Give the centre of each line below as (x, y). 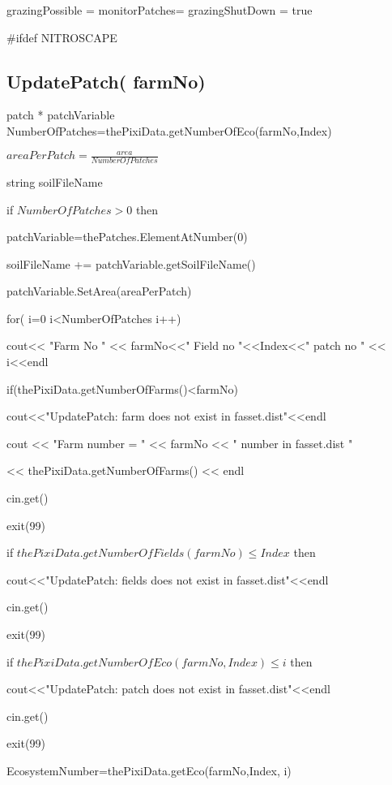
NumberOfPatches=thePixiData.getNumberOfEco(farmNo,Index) (169, 130)
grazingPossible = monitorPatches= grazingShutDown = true (160, 10)
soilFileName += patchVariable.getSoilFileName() (131, 263)
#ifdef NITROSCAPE (62, 37)
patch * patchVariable (61, 115)
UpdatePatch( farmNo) (106, 81)
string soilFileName (55, 181)
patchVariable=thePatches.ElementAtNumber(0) (127, 237)
